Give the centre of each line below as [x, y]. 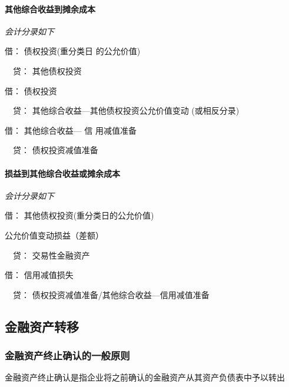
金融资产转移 [42, 326]
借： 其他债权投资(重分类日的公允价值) [79, 215]
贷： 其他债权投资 [47, 70]
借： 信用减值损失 [39, 275]
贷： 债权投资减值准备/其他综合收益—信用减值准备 [111, 294]
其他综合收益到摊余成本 [50, 9]
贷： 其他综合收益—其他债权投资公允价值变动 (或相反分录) [126, 110]
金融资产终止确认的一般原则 [67, 355]
